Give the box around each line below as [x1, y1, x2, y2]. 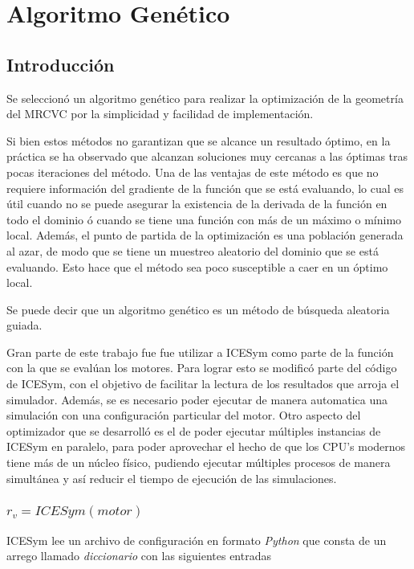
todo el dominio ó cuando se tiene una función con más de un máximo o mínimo [6, 211, 402, 227]
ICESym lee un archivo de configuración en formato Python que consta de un [6, 531, 387, 548]
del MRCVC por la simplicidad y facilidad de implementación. [6, 105, 314, 122]
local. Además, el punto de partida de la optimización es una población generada [6, 227, 404, 244]
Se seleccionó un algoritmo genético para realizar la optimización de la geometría [6, 89, 404, 106]
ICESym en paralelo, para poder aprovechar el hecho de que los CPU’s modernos [6, 438, 406, 455]
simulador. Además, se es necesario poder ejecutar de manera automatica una [6, 391, 388, 407]
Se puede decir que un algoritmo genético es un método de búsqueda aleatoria [6, 301, 390, 317]
